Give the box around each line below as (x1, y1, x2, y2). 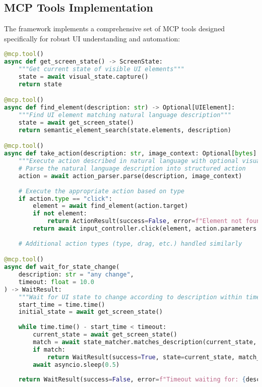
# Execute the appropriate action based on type (18, 187, 184, 195)
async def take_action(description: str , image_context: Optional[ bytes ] (4, 150, 257, 157)
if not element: (33, 210, 87, 217)
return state (18, 80, 62, 88)
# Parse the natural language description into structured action (18, 165, 246, 173)
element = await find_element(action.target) (33, 202, 188, 210)
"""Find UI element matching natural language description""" (18, 112, 232, 119)
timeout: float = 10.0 (18, 278, 95, 286)
